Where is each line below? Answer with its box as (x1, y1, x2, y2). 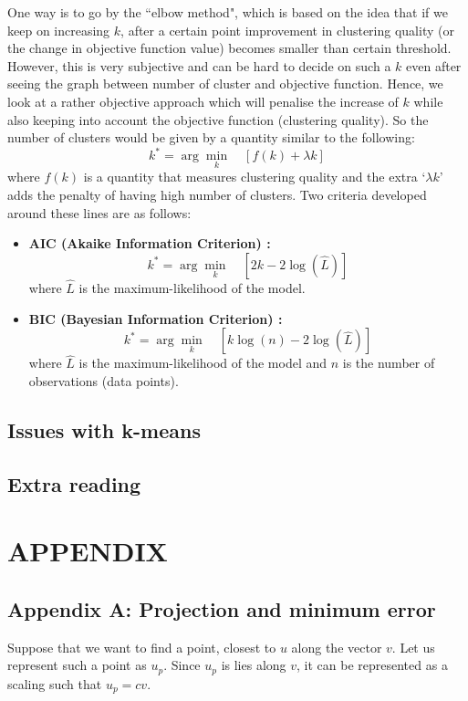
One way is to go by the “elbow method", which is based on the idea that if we (7, 3, 448, 21)
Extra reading (7, 469, 141, 497)
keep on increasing (7, 20, 110, 39)
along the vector (291, 637, 382, 656)
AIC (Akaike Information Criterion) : (28, 234, 271, 253)
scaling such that (7, 674, 102, 693)
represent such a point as (7, 655, 147, 675)
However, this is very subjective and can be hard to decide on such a (7, 56, 391, 75)
